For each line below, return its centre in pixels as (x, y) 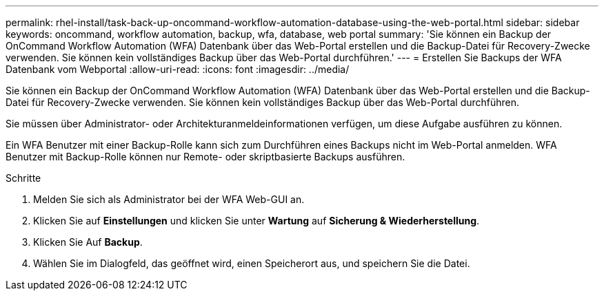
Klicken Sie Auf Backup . (88, 242)
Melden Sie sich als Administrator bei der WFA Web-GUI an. (169, 199)
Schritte (23, 178)
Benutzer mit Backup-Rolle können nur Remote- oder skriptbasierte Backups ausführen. (205, 157)
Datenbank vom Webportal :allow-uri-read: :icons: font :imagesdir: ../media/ (178, 69)
